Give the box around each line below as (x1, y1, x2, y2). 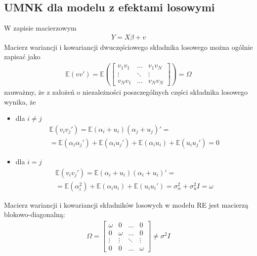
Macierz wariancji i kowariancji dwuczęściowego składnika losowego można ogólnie (4, 41, 253, 52)
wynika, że (4, 96, 36, 107)
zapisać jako (4, 51, 41, 62)
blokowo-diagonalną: (4, 209, 65, 219)
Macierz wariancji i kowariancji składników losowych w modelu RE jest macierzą (4, 199, 249, 210)
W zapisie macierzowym (4, 23, 77, 33)
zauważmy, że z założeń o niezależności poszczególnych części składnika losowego (4, 87, 248, 97)
